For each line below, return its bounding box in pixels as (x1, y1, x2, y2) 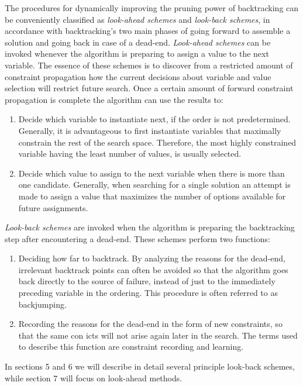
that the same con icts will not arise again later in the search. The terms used (18, 329, 298, 341)
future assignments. (18, 201, 88, 213)
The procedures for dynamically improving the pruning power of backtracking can (5, 2, 299, 13)
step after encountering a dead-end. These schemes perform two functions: (5, 232, 270, 244)
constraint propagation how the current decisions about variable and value (5, 70, 271, 82)
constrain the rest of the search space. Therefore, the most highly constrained (18, 136, 297, 148)
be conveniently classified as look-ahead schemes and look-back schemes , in (5, 13, 270, 25)
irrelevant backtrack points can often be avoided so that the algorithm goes (18, 263, 288, 275)
